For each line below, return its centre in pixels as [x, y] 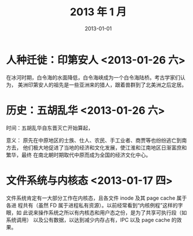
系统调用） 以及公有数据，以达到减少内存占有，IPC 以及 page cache [88, 220]
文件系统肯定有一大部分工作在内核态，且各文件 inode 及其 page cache [91, 198]
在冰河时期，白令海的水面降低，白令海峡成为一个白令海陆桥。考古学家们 [93, 77]
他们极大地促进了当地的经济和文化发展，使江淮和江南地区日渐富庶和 [105, 147]
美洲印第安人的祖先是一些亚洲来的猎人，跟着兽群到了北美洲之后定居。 [102, 85]
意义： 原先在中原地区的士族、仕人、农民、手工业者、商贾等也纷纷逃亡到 [94, 140]
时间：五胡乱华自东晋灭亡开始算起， [50, 128]
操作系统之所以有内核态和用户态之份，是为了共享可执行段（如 [112, 212]
